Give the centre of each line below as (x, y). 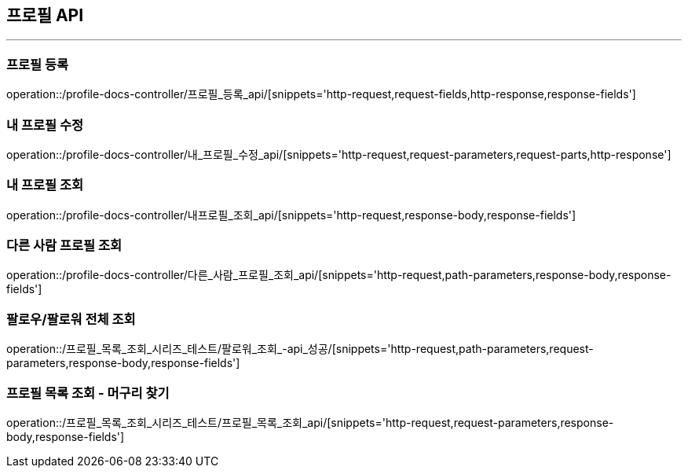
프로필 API (45, 15)
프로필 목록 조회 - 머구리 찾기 (88, 393)
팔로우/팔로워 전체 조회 (71, 319)
